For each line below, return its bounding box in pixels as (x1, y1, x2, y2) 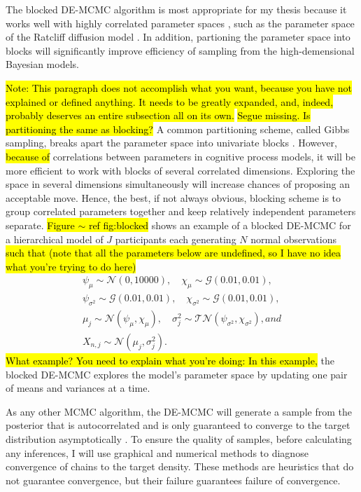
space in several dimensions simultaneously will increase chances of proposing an (6, 177, 350, 191)
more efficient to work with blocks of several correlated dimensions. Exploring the (6, 163, 355, 177)
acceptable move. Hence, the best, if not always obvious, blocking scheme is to (6, 190, 341, 205)
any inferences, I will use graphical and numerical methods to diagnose (6, 445, 309, 460)
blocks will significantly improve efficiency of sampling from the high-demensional (6, 43, 355, 57)
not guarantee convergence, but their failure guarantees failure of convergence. (6, 472, 341, 487)
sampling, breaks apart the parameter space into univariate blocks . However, (6, 135, 337, 150)
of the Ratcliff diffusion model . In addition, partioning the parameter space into (6, 29, 351, 44)
